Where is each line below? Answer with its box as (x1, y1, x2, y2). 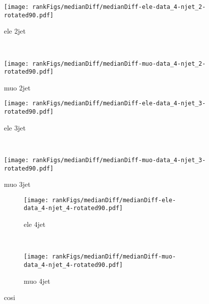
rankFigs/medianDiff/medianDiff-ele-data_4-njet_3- (32, 100, 206, 107)
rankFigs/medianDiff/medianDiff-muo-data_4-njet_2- (32, 60, 206, 67)
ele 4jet (24, 219, 45, 229)
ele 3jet (4, 122, 26, 132)
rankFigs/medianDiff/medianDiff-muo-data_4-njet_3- (32, 156, 206, 164)
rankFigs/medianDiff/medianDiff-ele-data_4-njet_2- (32, 3, 206, 10)
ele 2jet (4, 26, 26, 36)
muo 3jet (4, 179, 31, 189)
